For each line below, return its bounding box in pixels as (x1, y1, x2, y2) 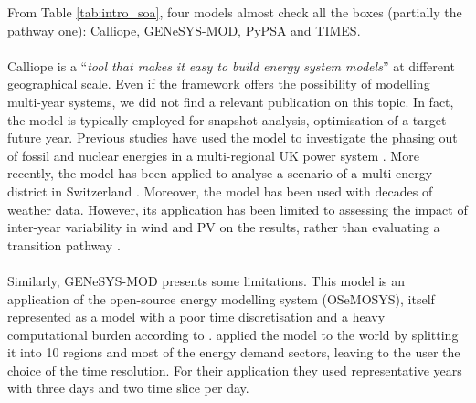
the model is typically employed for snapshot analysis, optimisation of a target (7, 110, 447, 129)
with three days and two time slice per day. (7, 378, 249, 398)
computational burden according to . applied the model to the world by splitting (7, 324, 459, 344)
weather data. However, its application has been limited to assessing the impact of (7, 199, 468, 218)
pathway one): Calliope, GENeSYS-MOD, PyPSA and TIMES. (7, 20, 361, 39)
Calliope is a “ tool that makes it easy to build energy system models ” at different (7, 56, 455, 75)
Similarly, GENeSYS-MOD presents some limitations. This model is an (7, 270, 406, 290)
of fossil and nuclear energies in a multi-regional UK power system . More (7, 145, 419, 164)
